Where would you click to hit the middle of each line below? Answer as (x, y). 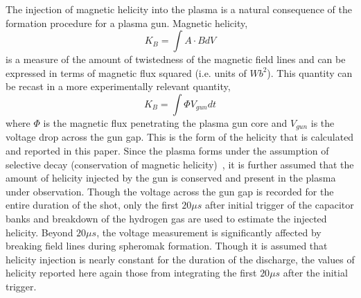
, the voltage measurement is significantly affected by (209, 232)
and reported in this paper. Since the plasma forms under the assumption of (167, 151)
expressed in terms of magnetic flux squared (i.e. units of (126, 72)
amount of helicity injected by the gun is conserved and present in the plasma (171, 178)
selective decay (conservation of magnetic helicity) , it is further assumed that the (180, 164)
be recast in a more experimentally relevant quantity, (118, 86)
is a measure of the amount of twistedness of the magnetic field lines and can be (176, 59)
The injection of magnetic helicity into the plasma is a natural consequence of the (179, 9)
